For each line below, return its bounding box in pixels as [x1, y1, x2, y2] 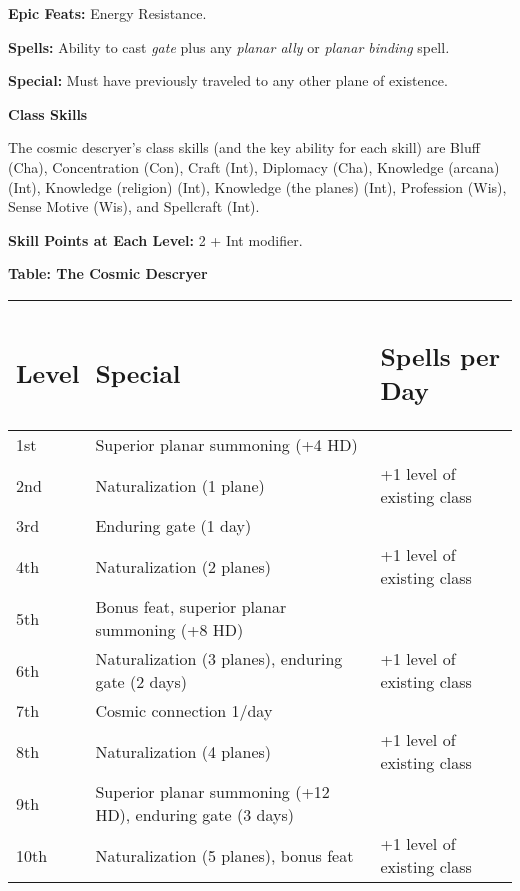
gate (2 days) [95, 670, 188, 694]
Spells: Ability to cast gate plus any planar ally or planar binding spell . [8, 36, 450, 57]
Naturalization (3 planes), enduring [95, 647, 343, 671]
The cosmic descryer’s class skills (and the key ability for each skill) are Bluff [8, 137, 480, 158]
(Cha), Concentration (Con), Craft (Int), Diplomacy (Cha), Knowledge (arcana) [8, 156, 500, 177]
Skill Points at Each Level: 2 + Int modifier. [8, 229, 303, 250]
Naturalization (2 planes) [95, 554, 272, 578]
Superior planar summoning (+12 [95, 780, 330, 804]
